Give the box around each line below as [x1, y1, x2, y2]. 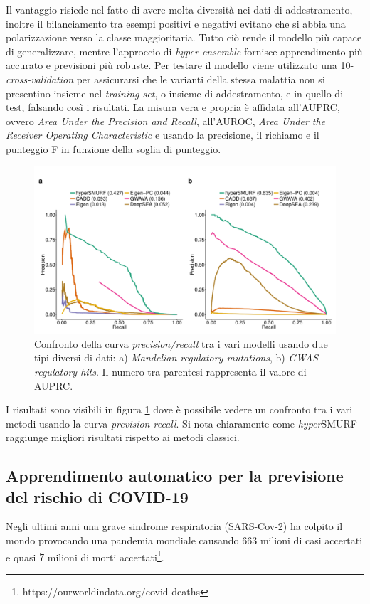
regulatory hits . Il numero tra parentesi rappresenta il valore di [34, 364, 307, 378]
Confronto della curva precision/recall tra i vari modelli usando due [34, 336, 328, 351]
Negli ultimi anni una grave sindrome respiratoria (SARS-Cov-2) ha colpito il [6, 519, 343, 534]
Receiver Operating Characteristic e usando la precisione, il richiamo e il [6, 127, 319, 142]
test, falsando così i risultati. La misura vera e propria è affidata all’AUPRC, [6, 100, 340, 115]
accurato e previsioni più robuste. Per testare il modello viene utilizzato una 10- [6, 58, 354, 73]
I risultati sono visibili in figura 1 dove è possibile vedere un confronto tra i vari [6, 402, 353, 417]
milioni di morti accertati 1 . [47, 547, 164, 564]
